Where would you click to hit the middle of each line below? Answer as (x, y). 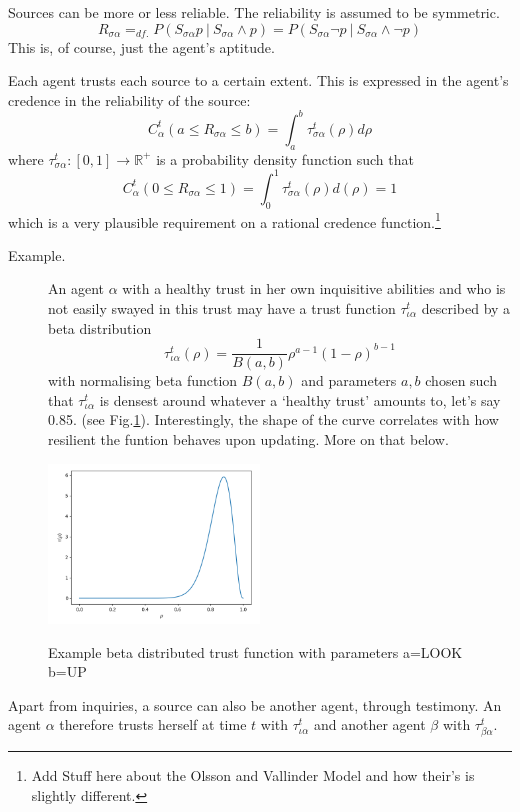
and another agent (370, 724)
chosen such (461, 380)
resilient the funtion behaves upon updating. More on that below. (248, 439)
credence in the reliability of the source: (129, 99)
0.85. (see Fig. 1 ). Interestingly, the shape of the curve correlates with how (273, 419)
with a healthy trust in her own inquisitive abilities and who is (314, 288)
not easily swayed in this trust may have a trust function (222, 308)
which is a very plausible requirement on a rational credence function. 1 (224, 220)
